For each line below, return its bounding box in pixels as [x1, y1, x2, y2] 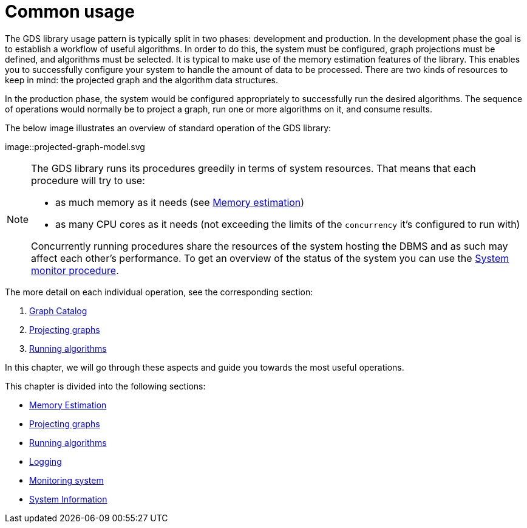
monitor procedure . [31, 264, 119, 276]
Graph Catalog [29, 305, 87, 316]
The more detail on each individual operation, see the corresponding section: [5, 286, 313, 297]
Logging [29, 456, 62, 467]
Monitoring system [29, 475, 104, 485]
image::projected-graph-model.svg [5, 141, 145, 152]
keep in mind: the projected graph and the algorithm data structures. [5, 74, 278, 85]
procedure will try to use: [31, 174, 145, 187]
